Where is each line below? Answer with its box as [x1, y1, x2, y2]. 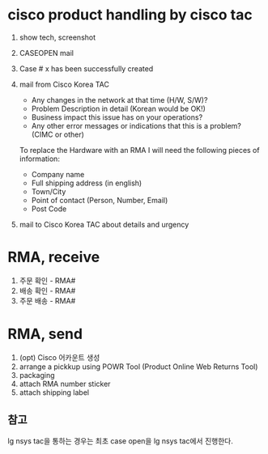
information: [19, 154, 60, 163]
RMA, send [7, 325, 83, 343]
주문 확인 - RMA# [19, 275, 76, 285]
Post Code [31, 204, 67, 214]
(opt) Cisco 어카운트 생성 [19, 352, 100, 362]
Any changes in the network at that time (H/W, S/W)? [31, 95, 208, 104]
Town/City [31, 186, 66, 196]
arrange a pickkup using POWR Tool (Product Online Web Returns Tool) [19, 362, 258, 371]
